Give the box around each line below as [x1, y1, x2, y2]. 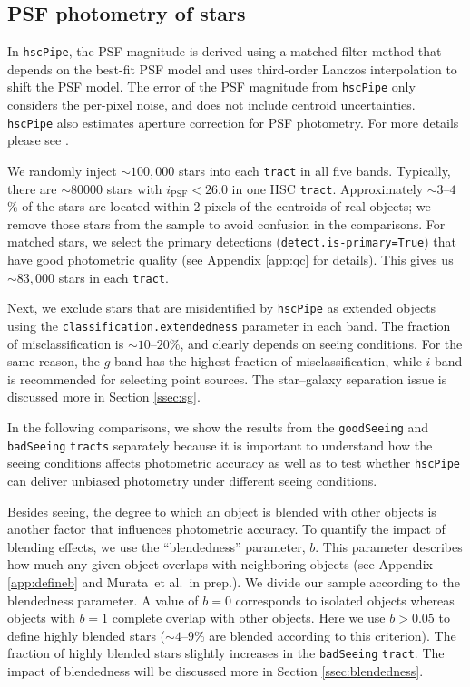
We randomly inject [7, 160, 117, 179]
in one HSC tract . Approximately [231, 179, 424, 198]
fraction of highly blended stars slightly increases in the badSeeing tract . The [7, 643, 445, 663]
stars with [106, 179, 162, 198]
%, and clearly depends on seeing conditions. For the [169, 334, 463, 353]
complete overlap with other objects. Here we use [112, 608, 386, 627]
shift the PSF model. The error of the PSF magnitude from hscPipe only [7, 77, 416, 96]
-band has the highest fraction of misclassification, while [110, 352, 422, 371]
